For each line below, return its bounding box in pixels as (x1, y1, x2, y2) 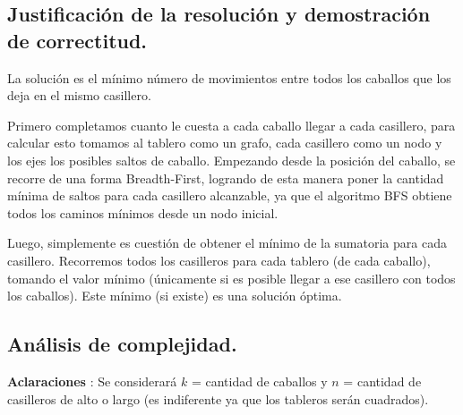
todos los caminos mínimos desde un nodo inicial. (7, 203, 279, 222)
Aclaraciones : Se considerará (7, 371, 177, 390)
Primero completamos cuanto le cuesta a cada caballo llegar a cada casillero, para (7, 115, 456, 134)
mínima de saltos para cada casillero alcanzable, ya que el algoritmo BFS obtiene (7, 186, 452, 205)
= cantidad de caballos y (191, 371, 328, 390)
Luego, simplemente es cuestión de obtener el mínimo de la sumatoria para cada (7, 233, 447, 252)
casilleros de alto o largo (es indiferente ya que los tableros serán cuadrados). (7, 389, 429, 408)
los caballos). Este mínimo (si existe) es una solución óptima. (7, 286, 342, 305)
